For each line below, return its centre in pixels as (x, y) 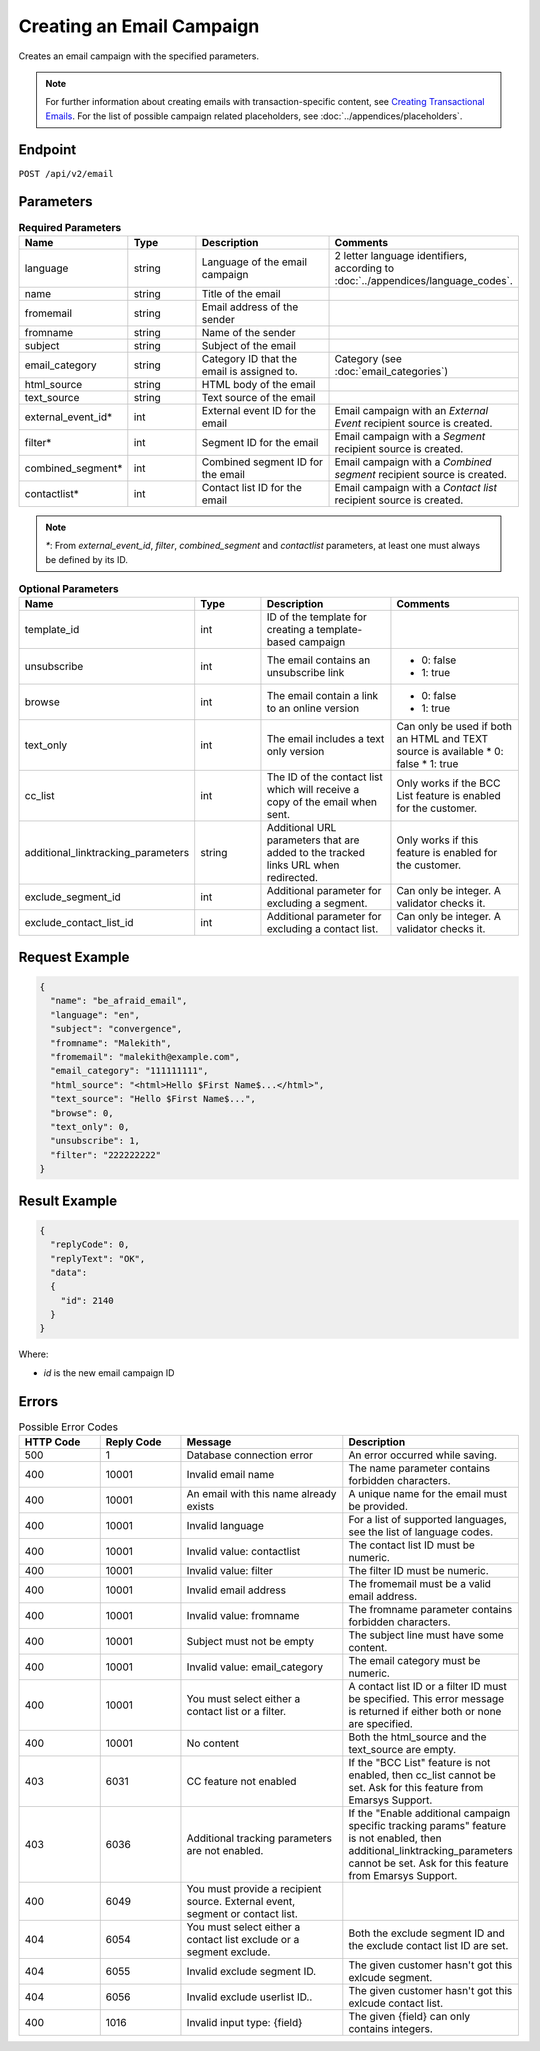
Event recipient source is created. (413, 423)
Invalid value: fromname (243, 1616)
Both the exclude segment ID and (426, 1933)
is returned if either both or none (425, 1712)
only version (295, 752)
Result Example (68, 1200)
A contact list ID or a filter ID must (427, 1687)
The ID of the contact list (325, 777)
